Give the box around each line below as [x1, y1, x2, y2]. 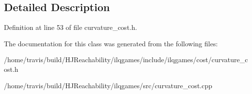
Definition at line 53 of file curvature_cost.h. [4, 22, 137, 32]
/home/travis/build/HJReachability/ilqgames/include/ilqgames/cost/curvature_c [4, 54, 248, 65]
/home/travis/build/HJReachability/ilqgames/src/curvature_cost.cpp [4, 80, 213, 90]
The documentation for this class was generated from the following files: [4, 38, 218, 48]
